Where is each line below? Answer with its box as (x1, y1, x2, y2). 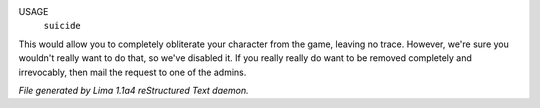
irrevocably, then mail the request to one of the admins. (18, 66, 247, 78)
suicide (43, 20, 82, 32)
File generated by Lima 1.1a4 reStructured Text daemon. (18, 84, 249, 96)
